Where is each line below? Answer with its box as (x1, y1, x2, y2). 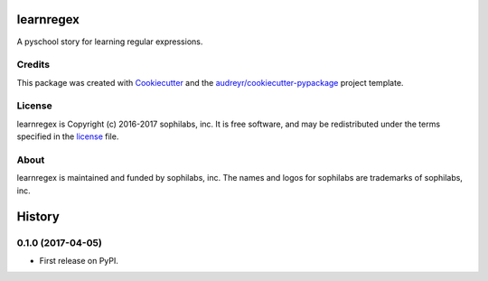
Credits (16, 59, 50, 71)
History (16, 209, 61, 224)
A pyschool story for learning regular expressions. (16, 36, 203, 47)
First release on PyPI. (39, 255, 119, 266)
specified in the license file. (16, 131, 119, 142)
